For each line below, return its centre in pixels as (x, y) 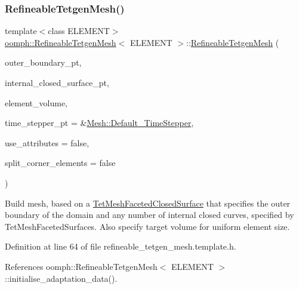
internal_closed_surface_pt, (57, 82)
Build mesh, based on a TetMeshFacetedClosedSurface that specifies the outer (148, 203)
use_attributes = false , (47, 142)
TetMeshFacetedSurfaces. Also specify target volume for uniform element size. (147, 226)
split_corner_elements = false (60, 163)
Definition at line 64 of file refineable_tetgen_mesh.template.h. (121, 246)
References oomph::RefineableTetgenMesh (81, 266)
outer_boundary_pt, (43, 62)
